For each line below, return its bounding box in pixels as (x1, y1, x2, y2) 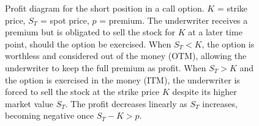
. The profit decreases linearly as (65, 97, 187, 110)
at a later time (188, 26, 242, 38)
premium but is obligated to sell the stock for (5, 26, 175, 38)
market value (5, 97, 53, 110)
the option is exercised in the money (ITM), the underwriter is (5, 73, 240, 86)
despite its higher (172, 85, 237, 98)
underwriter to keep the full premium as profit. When (5, 61, 206, 74)
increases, (202, 97, 238, 110)
